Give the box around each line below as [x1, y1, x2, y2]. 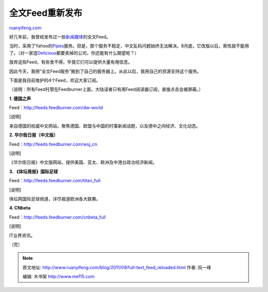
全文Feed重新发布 [9, 7, 82, 18]
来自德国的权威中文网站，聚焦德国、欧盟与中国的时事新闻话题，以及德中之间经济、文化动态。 [9, 123, 201, 129]
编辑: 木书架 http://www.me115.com [22, 274, 95, 280]
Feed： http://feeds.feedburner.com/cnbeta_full [9, 214, 106, 220]
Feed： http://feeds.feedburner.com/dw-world [9, 105, 103, 111]
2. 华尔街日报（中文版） [9, 132, 58, 138]
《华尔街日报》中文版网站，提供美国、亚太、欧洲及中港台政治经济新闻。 [9, 159, 157, 165]
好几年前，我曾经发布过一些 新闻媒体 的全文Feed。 [9, 34, 111, 40]
